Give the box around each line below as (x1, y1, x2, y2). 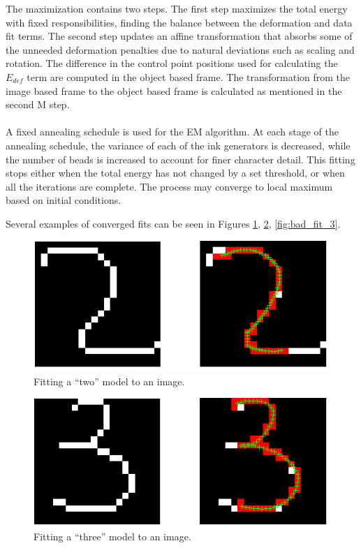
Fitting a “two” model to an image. (34, 373, 185, 388)
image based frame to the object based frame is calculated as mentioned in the (6, 83, 342, 98)
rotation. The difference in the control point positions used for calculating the (6, 56, 338, 71)
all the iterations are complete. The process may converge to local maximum (6, 179, 333, 193)
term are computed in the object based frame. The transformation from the (27, 69, 351, 84)
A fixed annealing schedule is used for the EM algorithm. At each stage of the (6, 124, 339, 139)
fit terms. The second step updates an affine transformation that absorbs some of (6, 29, 353, 43)
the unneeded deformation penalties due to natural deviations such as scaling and (6, 42, 355, 57)
